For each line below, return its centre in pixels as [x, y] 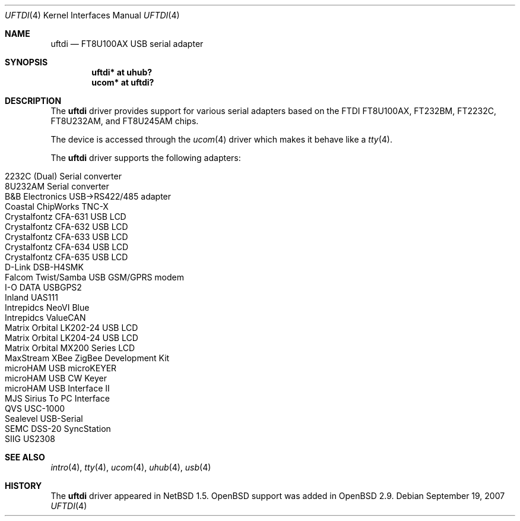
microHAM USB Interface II [57, 388]
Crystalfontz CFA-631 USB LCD [66, 217]
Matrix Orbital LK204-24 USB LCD [72, 338]
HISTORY [23, 486]
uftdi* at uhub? [122, 72]
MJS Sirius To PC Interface [57, 398]
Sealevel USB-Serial [44, 419]
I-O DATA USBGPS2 [43, 287]
